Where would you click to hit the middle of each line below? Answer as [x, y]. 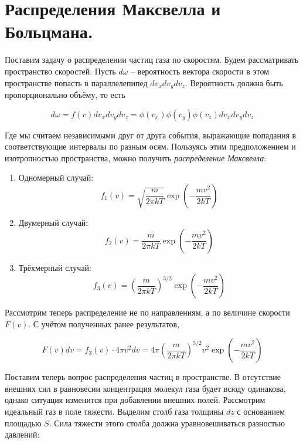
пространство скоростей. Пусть [60, 71]
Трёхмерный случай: [55, 267]
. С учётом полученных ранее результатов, [104, 323]
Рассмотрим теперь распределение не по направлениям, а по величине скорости [147, 312]
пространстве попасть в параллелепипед [76, 82]
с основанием [261, 411]
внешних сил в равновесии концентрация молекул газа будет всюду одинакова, [145, 388]
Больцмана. [49, 31]
